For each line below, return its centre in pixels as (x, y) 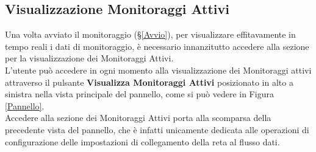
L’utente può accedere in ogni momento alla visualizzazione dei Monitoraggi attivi (158, 70)
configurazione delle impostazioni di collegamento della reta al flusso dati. (142, 141)
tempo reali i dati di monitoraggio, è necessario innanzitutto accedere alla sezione (157, 46)
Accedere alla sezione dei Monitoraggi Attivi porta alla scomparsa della (138, 118)
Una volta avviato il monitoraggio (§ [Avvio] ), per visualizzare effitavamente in (150, 34)
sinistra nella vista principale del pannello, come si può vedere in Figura (139, 94)
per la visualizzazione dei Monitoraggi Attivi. (89, 58)
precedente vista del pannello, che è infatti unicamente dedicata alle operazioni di (157, 129)
